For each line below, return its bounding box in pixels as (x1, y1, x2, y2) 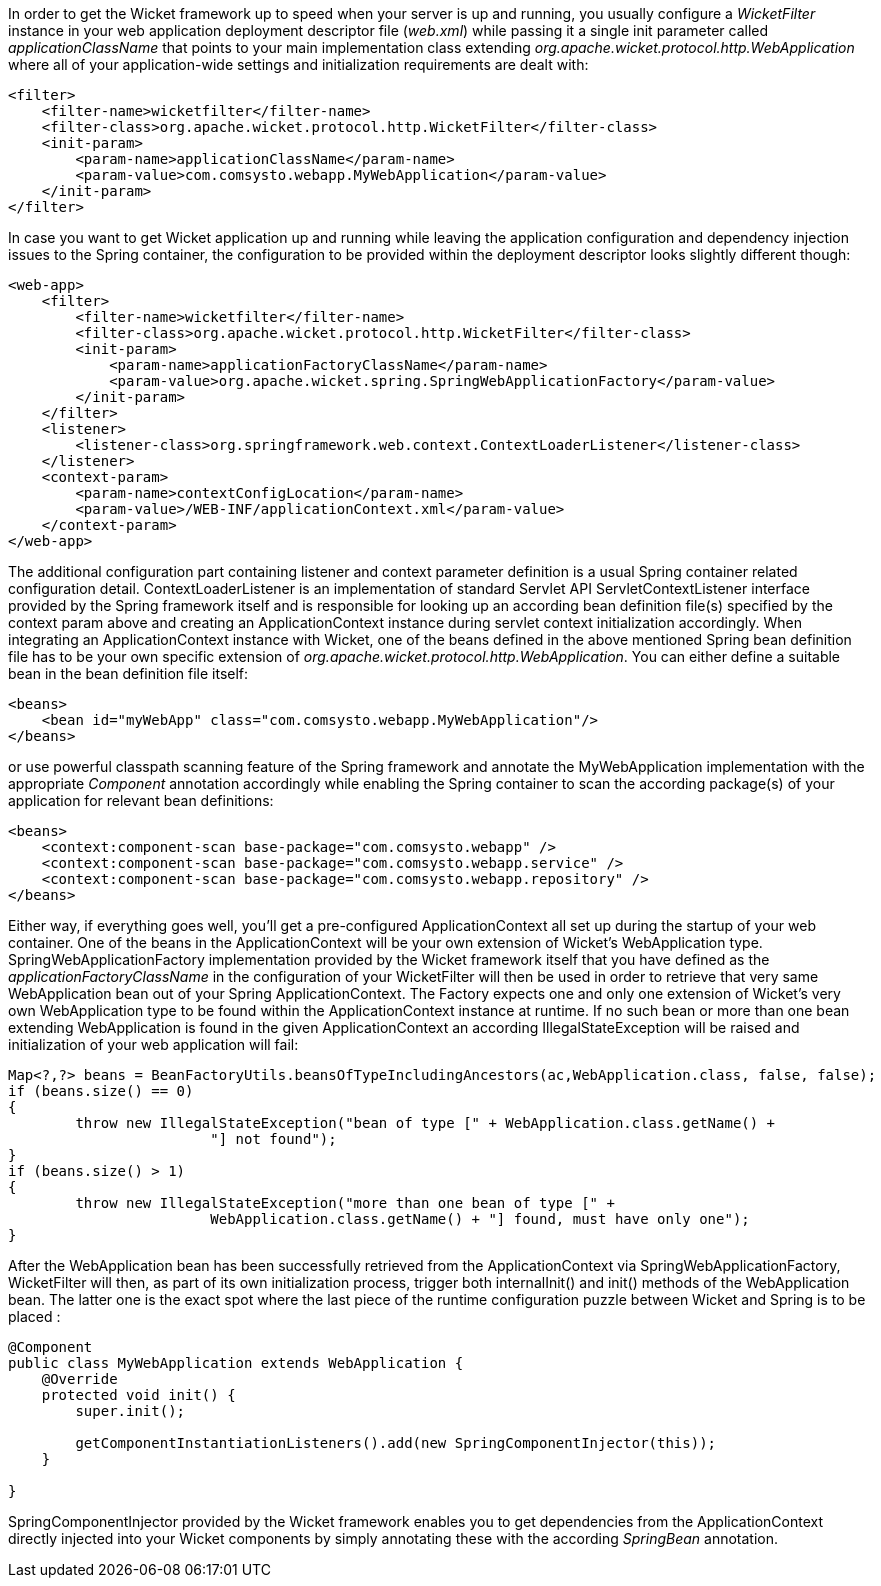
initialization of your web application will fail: (8, 1036, 299, 1053)
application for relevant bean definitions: (8, 792, 274, 809)
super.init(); (75, 1403, 186, 1419)
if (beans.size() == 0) (8, 1083, 194, 1099)
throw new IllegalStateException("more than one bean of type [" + (75, 1195, 615, 1211)
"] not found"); (210, 1131, 337, 1147)
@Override (41, 1371, 118, 1387)
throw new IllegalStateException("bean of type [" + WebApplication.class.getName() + (75, 1115, 776, 1131)
